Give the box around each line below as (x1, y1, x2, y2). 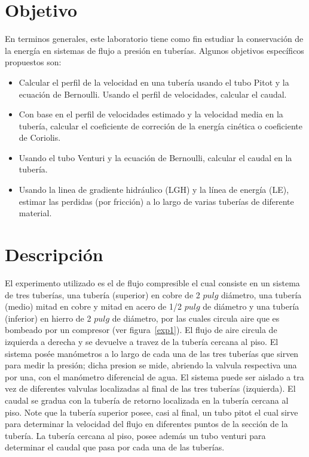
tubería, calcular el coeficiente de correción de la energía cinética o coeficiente (19, 119, 302, 132)
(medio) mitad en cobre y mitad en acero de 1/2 (5, 300, 182, 313)
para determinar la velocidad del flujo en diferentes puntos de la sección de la (5, 417, 288, 430)
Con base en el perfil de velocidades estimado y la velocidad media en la (19, 108, 283, 120)
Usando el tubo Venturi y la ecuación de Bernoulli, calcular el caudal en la (19, 151, 292, 164)
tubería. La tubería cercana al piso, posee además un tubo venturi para (5, 429, 266, 441)
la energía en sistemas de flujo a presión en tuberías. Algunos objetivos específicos (5, 44, 304, 56)
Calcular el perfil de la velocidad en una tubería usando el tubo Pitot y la (19, 75, 289, 88)
